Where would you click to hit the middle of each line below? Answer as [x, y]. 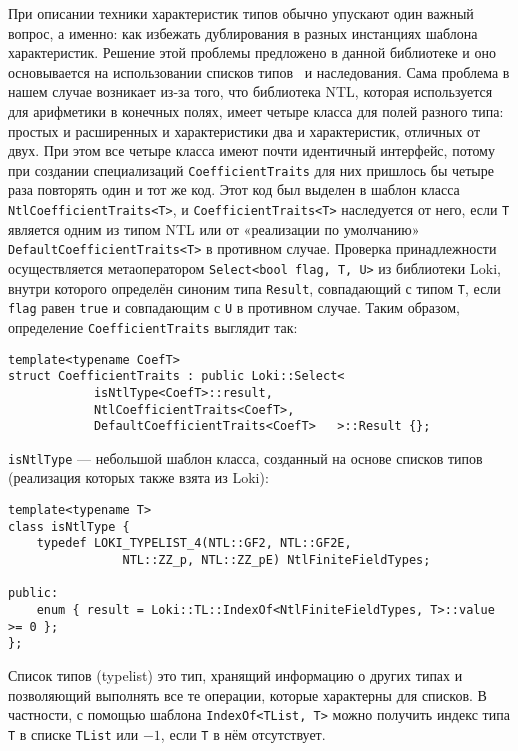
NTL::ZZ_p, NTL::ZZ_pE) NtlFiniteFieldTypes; [276, 560]
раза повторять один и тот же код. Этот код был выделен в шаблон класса [234, 189]
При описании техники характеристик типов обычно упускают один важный [241, 13]
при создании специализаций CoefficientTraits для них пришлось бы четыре [251, 169]
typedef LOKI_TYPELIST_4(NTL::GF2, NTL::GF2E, [194, 543]
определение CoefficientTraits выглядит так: [153, 326]
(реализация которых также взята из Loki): [138, 477]
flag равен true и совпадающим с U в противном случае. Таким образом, [234, 307]
